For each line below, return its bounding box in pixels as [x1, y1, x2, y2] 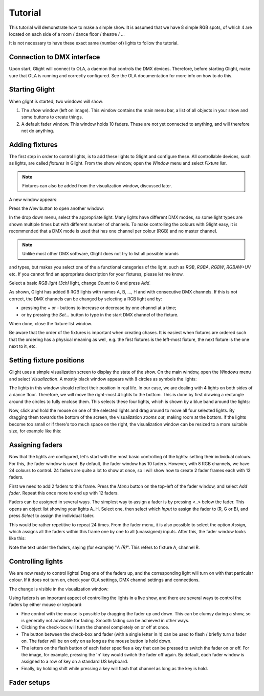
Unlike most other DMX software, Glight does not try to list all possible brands [22, 250, 179, 256]
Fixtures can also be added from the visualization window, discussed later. [22, 183, 172, 189]
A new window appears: [9, 196, 58, 202]
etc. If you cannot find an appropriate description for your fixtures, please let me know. [9, 271, 184, 277]
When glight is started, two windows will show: [9, 98, 104, 104]
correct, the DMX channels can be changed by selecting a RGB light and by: [9, 296, 162, 302]
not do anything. [21, 128, 55, 134]
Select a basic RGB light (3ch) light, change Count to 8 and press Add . [9, 280, 151, 286]
